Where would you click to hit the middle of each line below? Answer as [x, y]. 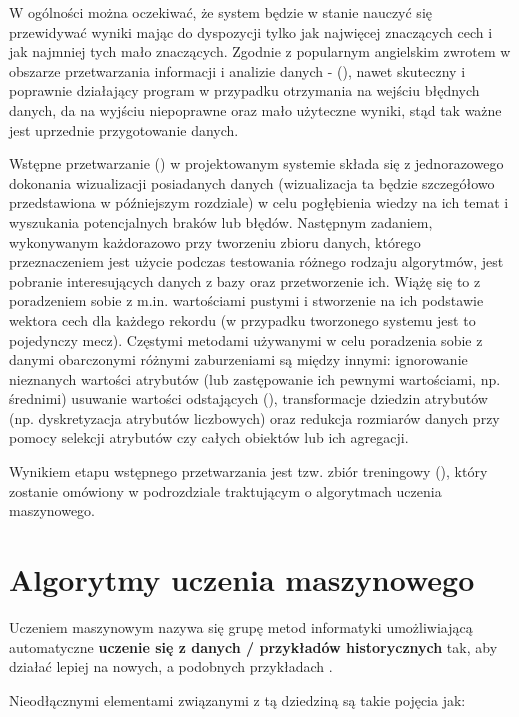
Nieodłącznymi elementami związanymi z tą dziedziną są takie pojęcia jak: [237, 699]
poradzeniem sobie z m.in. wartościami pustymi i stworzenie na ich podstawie [246, 300]
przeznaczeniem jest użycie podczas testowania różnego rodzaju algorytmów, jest [256, 261]
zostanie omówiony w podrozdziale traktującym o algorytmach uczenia [225, 490]
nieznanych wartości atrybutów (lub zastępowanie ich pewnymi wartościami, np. [255, 378]
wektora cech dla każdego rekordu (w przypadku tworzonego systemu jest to [242, 319]
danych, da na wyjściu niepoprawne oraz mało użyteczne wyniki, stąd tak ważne [255, 109]
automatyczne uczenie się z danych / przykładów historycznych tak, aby [253, 646]
